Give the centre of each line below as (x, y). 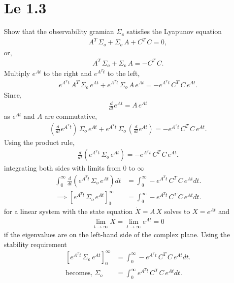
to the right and (68, 73)
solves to (177, 211)
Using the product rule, (39, 142)
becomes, (79, 273)
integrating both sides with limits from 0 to (69, 168)
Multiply (17, 73)
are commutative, (71, 116)
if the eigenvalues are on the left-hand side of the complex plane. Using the (117, 234)
